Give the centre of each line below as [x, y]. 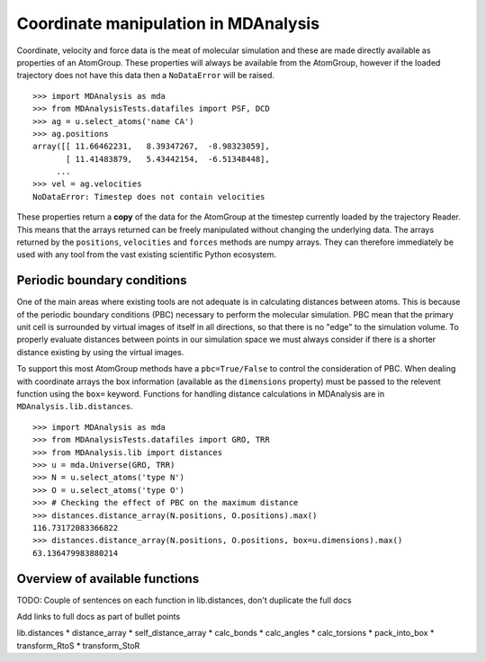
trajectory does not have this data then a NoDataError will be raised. [145, 76]
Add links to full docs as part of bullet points [99, 617]
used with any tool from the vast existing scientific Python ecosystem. [146, 255]
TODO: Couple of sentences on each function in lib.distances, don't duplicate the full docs [184, 600]
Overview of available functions [108, 579]
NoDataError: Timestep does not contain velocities [149, 197]
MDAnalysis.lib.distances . [75, 407]
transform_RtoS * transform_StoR [78, 645]
